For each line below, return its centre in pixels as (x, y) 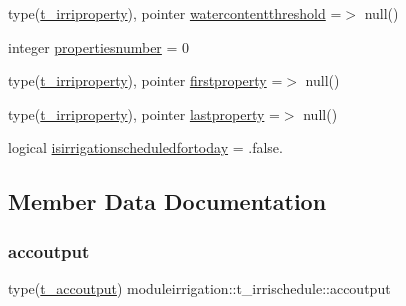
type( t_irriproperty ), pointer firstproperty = (145, 80)
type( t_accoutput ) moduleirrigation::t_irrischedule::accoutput (199, 287)
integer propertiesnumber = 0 (99, 46)
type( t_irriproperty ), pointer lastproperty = (144, 113)
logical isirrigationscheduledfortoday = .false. (145, 147)
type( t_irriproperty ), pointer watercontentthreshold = (175, 13)
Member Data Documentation (167, 201)
